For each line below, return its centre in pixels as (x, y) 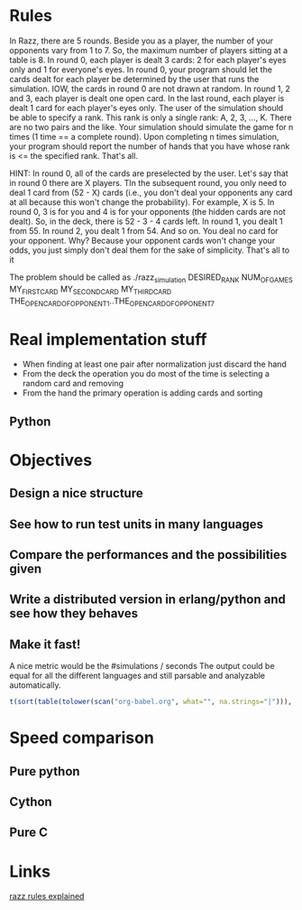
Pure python (45, 771)
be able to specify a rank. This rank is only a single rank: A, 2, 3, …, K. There (151, 117)
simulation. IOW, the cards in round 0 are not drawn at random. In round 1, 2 (150, 88)
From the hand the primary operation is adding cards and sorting (142, 393)
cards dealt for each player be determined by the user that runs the (134, 79)
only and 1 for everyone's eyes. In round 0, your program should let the (141, 70)
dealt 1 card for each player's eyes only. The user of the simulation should (146, 107)
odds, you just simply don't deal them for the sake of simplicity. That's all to (150, 250)
